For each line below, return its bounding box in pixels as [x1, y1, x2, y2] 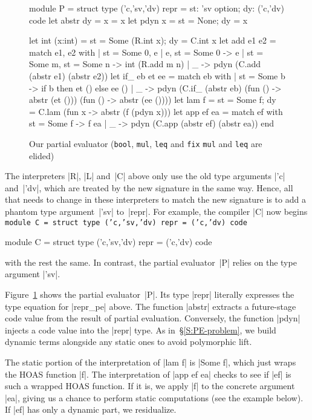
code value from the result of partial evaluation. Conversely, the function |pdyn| [5, 312, 301, 324]
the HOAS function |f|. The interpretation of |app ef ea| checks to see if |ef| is [5, 367, 291, 380]
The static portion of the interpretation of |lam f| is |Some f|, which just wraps [5, 355, 296, 368]
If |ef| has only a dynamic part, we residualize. [5, 403, 177, 416]
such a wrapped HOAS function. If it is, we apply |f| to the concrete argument [5, 379, 295, 392]
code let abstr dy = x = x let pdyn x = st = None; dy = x [29, 13, 248, 26]
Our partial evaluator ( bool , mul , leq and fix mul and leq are [29, 137, 262, 149]
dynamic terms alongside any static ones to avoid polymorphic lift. [5, 335, 252, 348]
